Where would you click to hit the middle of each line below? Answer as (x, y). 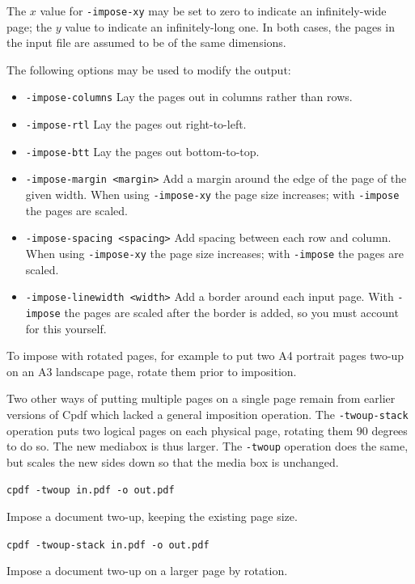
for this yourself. (66, 328)
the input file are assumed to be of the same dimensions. (146, 42)
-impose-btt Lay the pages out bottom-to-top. (142, 151)
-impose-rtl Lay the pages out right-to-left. (136, 124)
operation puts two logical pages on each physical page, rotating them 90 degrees (207, 430)
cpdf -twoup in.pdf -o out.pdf (91, 491)
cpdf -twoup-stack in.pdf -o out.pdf (108, 545)
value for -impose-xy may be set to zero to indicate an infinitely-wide (213, 11)
